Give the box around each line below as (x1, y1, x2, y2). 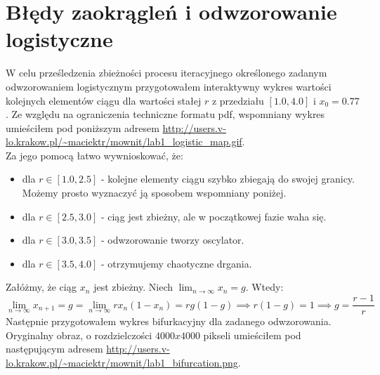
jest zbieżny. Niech (93, 279, 173, 294)
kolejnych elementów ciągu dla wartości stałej (6, 93, 202, 107)
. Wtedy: (245, 279, 284, 294)
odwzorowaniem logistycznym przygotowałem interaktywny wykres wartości (6, 79, 332, 93)
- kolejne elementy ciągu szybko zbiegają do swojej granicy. (100, 171, 355, 186)
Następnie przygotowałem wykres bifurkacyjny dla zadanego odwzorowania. (6, 314, 332, 329)
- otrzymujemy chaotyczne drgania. (100, 256, 252, 270)
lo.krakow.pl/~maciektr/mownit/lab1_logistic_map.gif (6, 134, 242, 149)
